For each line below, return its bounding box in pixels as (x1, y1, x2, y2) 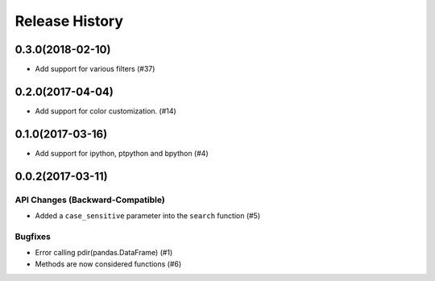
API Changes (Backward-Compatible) (14, 194, 165, 205)
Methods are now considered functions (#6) (35, 258, 182, 269)
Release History (14, 12, 124, 30)
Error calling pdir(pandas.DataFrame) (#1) (35, 248, 173, 258)
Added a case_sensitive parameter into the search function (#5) (35, 211, 261, 221)
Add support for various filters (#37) (35, 64, 155, 74)
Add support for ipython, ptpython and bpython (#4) (35, 148, 209, 158)
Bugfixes (14, 230, 52, 242)
